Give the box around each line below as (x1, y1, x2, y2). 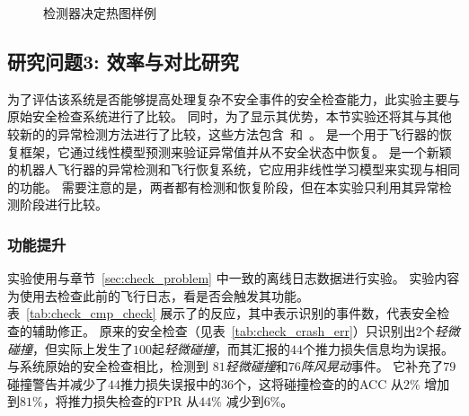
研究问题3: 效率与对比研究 (7, 47, 239, 75)
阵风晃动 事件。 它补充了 (300, 357, 444, 376)
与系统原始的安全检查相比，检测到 (7, 357, 208, 376)
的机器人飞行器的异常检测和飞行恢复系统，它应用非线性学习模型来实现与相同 (7, 160, 460, 179)
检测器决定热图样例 (43, 4, 156, 22)
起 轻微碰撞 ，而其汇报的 (152, 339, 290, 358)
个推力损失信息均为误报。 (303, 339, 454, 358)
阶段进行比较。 (19, 195, 108, 214)
